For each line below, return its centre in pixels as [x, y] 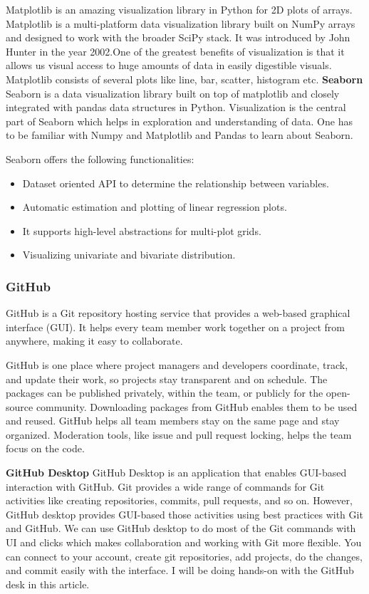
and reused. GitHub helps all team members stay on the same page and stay [173, 421]
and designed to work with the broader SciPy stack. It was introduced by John [178, 37]
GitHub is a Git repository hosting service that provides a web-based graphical [178, 313]
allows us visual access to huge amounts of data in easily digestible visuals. [169, 65]
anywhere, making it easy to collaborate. [94, 341]
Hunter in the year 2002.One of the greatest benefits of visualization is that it [175, 51]
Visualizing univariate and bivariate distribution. [129, 255]
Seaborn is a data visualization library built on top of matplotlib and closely [173, 93]
